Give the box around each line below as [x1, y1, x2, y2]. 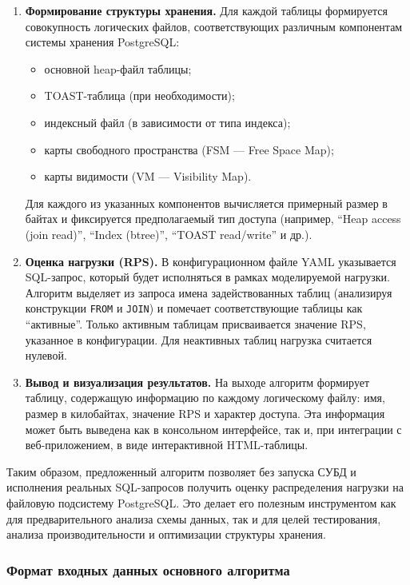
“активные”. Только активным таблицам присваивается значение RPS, [25, 315, 366, 332]
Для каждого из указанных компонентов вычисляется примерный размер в [25, 194, 388, 211]
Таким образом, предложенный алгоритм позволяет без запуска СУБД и [6, 463, 356, 480]
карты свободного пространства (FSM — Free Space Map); [44, 141, 334, 157]
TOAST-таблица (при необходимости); [44, 87, 235, 104]
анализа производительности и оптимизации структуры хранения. [6, 526, 326, 543]
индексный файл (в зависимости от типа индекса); [44, 113, 291, 130]
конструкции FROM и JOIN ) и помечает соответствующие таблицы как [25, 300, 363, 316]
